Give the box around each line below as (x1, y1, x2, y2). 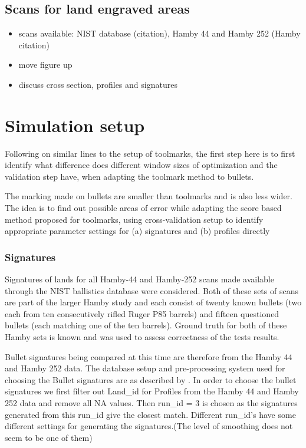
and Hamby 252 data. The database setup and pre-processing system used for (5, 362, 285, 374)
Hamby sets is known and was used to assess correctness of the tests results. (5, 331, 279, 343)
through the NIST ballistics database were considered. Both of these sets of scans (5, 284, 298, 297)
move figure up (18, 58, 73, 71)
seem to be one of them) (5, 431, 93, 443)
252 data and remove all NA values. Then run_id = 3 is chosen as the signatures (5, 397, 298, 409)
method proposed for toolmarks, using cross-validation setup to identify (5, 213, 264, 225)
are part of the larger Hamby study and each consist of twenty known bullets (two (5, 296, 302, 308)
